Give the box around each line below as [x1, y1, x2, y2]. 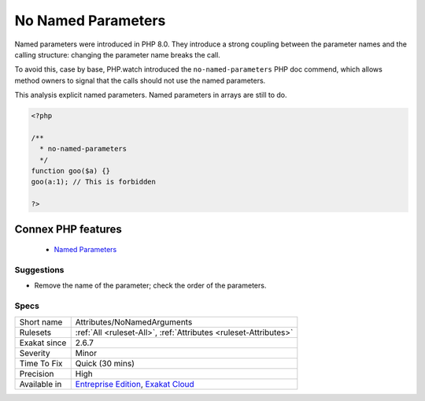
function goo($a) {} [31, 166, 110, 176]
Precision [19, 368, 54, 379]
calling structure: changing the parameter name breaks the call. [14, 50, 220, 59]
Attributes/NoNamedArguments [75, 316, 193, 327]
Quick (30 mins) [75, 358, 135, 369]
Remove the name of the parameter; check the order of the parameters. [34, 280, 267, 291]
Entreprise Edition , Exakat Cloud [75, 378, 194, 389]
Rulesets [19, 327, 51, 338]
